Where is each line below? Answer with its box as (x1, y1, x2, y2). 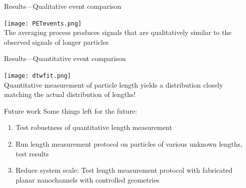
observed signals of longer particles (4, 36, 109, 47)
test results (15, 148, 49, 158)
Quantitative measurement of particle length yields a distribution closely (4, 79, 223, 90)
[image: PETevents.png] (4, 20, 82, 27)
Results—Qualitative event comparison (4, 1, 122, 11)
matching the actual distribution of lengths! (4, 89, 136, 99)
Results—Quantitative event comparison (4, 53, 126, 63)
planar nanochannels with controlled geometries (15, 174, 160, 185)
